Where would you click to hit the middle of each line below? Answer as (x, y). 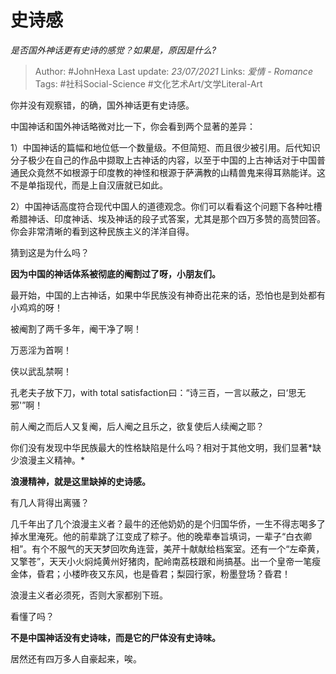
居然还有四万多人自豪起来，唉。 (76, 658)
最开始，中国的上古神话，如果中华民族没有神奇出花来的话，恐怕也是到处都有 (168, 295)
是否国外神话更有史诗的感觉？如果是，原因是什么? (113, 50)
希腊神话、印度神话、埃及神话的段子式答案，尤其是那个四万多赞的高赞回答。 (168, 218)
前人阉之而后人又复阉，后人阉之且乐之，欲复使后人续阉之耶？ (137, 426)
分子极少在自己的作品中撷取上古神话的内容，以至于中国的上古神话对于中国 (163, 160)
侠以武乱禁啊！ (41, 371)
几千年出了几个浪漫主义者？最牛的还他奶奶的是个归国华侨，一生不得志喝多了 (168, 523)
